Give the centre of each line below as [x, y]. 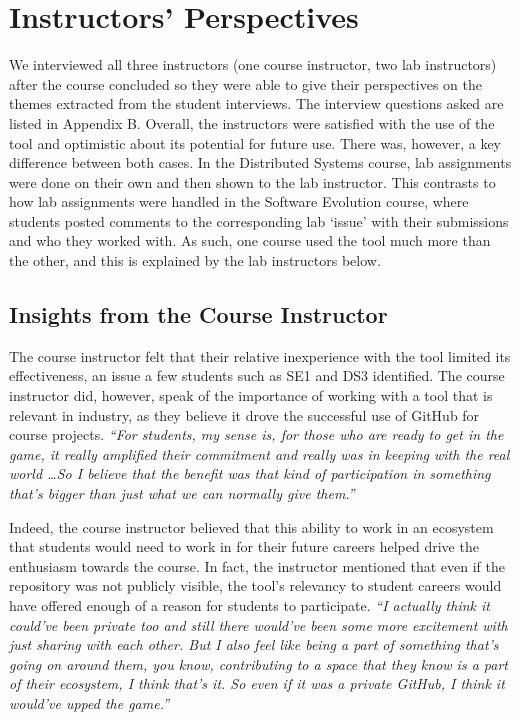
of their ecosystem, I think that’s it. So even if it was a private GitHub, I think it [257, 683]
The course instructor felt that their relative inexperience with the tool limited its [260, 355]
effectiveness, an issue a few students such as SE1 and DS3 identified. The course [257, 375]
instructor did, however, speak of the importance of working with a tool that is [251, 395]
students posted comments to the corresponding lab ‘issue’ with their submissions [259, 220]
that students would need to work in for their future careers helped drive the [244, 546]
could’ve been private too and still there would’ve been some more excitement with [258, 624]
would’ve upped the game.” [89, 702]
